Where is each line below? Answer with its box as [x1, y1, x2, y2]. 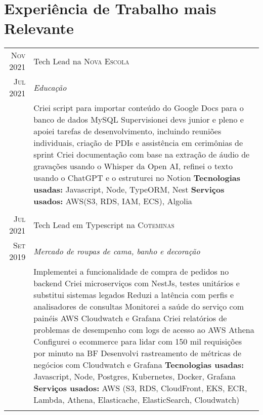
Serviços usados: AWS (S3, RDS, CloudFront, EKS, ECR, [33, 382, 247, 394]
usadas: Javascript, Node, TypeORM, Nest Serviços [33, 183, 225, 196]
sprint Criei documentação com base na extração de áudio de [33, 148, 250, 161]
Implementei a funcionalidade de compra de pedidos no [33, 266, 229, 278]
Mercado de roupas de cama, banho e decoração [33, 245, 200, 257]
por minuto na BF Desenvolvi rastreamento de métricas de [33, 347, 242, 359]
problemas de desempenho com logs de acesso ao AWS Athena [33, 324, 254, 336]
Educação [33, 81, 67, 93]
